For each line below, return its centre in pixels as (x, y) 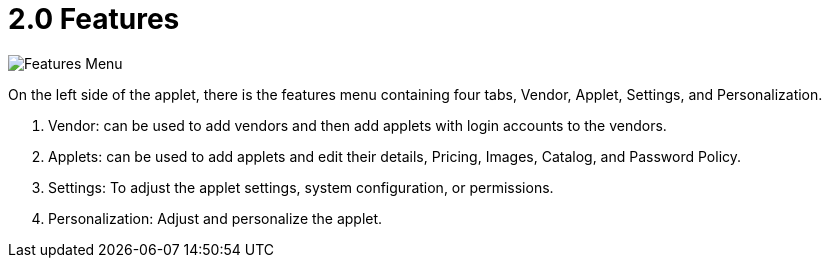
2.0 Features (94, 19)
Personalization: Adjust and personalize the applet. (215, 218)
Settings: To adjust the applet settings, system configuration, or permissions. (301, 187)
